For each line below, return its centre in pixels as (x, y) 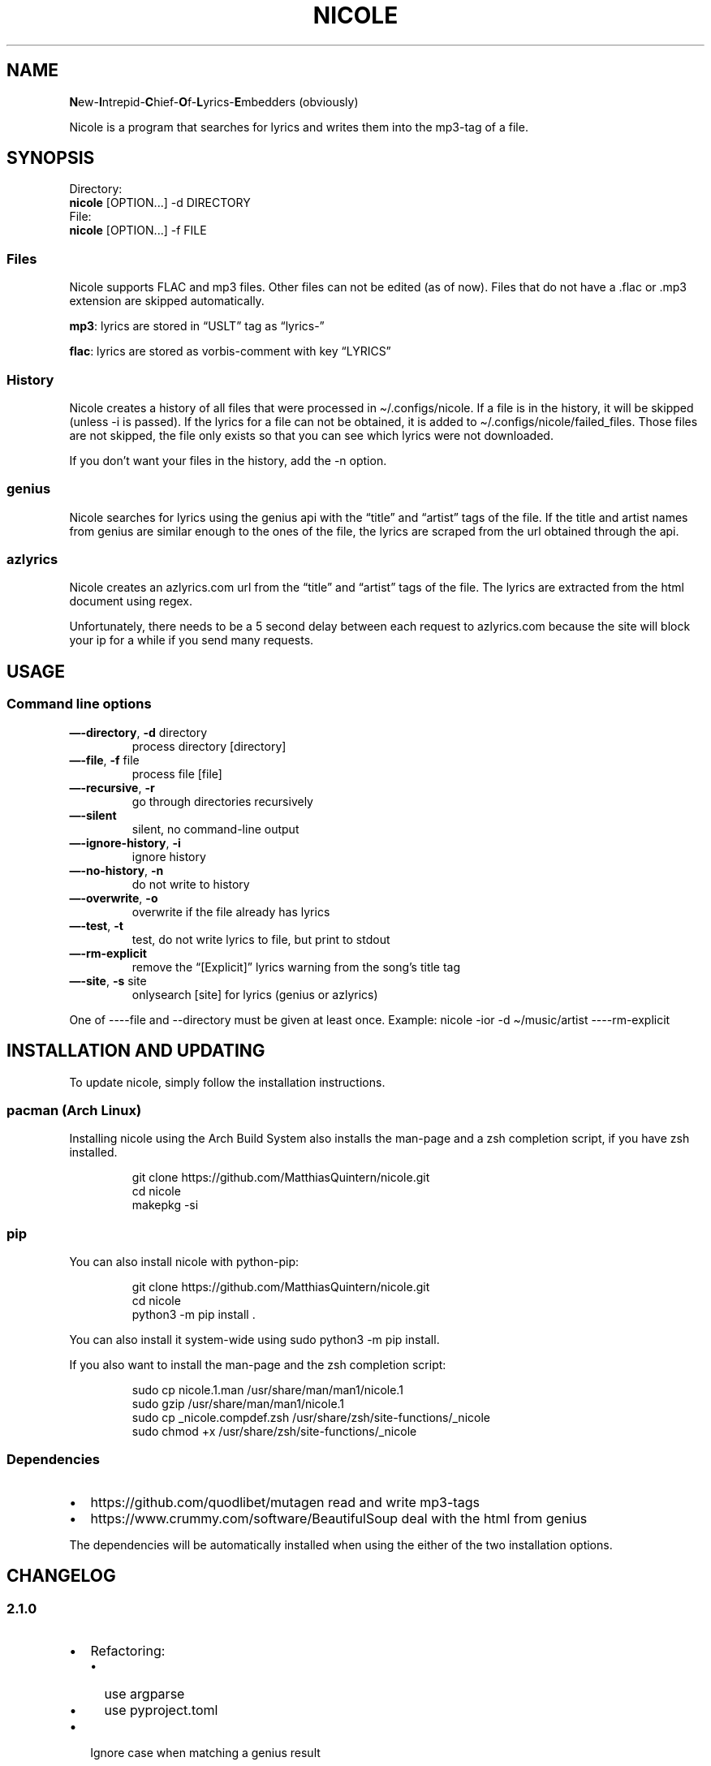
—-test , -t (96, 925)
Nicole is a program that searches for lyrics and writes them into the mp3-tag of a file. (299, 127)
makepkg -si (165, 1205)
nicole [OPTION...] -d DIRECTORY (160, 203)
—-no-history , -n (116, 870)
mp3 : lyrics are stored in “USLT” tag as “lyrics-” (197, 326)
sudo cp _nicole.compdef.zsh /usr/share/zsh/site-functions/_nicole (311, 1417)
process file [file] (177, 773)
